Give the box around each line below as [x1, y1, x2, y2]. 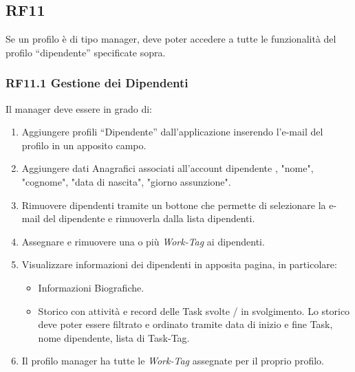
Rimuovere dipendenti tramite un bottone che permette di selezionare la [21, 197, 326, 212]
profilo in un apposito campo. [21, 138, 147, 152]
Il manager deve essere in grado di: [6, 101, 152, 116]
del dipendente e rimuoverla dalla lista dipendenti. [43, 211, 255, 226]
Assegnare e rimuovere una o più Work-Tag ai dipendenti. [21, 234, 265, 248]
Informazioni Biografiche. [38, 280, 144, 294]
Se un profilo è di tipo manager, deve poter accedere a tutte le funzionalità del [6, 32, 336, 46]
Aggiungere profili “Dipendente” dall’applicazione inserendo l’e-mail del [21, 124, 323, 139]
